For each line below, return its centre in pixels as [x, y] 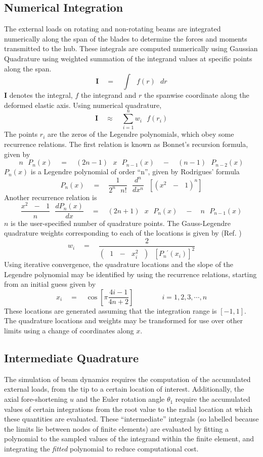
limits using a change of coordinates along [69, 331]
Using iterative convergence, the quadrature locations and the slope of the [119, 264]
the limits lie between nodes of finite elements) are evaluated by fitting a [116, 428]
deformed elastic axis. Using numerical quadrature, [83, 105]
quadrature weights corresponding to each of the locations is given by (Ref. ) [123, 233]
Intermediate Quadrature [72, 358]
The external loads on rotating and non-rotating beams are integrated [113, 29]
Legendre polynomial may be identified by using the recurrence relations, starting [130, 274]
